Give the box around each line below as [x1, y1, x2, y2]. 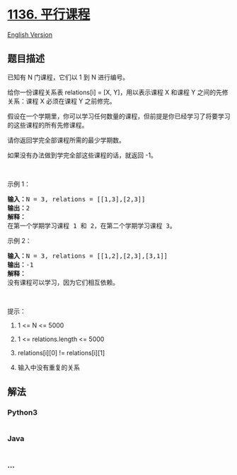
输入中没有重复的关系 [17, 363, 80, 371]
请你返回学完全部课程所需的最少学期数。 [7, 135, 125, 144]
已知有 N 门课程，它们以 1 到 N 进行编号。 [7, 72, 129, 82]
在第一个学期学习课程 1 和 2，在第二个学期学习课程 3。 [7, 221, 176, 230]
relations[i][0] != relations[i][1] [17, 348, 105, 357]
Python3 [7, 408, 37, 418]
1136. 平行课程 [7, 6, 91, 23]
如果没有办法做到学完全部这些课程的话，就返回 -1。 [7, 150, 158, 160]
